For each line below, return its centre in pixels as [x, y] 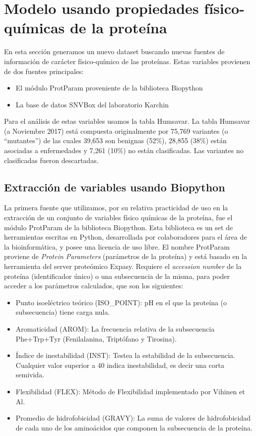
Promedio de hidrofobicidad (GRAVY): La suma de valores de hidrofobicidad [133, 418]
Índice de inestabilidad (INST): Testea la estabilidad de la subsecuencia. [125, 355]
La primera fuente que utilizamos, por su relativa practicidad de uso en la [116, 208]
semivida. [30, 375]
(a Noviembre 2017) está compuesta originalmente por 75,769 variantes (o [116, 131]
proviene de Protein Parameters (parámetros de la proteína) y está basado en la [126, 256]
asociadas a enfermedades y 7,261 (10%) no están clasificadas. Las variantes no [124, 150]
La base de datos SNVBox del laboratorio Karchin [92, 104]
